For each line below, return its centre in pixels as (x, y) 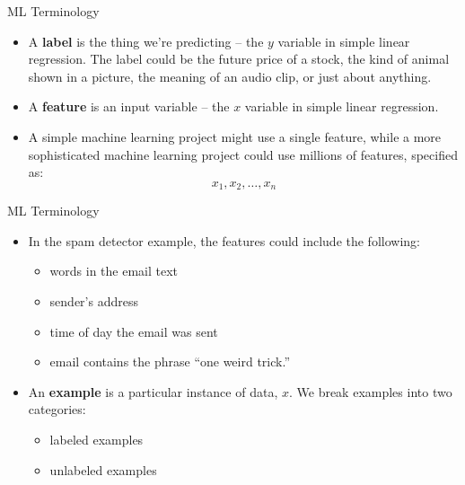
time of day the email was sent (134, 331)
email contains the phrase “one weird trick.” (170, 362)
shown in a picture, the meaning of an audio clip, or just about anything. (230, 76)
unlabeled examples (103, 469)
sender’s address (94, 300)
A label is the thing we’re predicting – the (146, 41)
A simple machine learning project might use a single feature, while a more (235, 136)
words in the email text (114, 271)
